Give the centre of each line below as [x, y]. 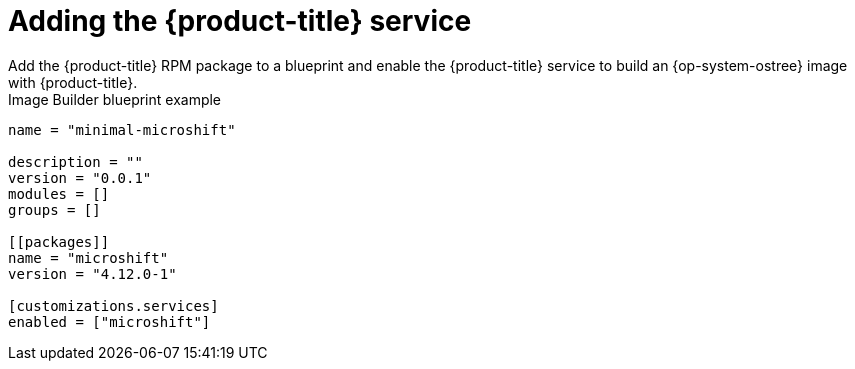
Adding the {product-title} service [240, 21]
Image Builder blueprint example [115, 99]
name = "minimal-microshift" [122, 129]
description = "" [75, 161]
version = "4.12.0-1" [92, 273]
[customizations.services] [113, 305]
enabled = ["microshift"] [109, 321]
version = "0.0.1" [80, 177]
